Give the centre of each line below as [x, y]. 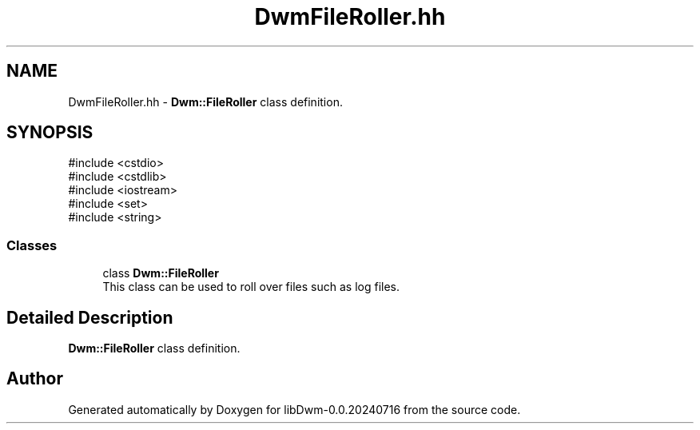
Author [35, 379]
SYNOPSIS [50, 133]
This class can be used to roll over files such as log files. [251, 287]
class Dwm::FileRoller [161, 273]
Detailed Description [90, 317]
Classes [32, 245]
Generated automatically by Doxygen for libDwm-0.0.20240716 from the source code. [294, 409]
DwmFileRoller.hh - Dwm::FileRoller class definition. [205, 102]
